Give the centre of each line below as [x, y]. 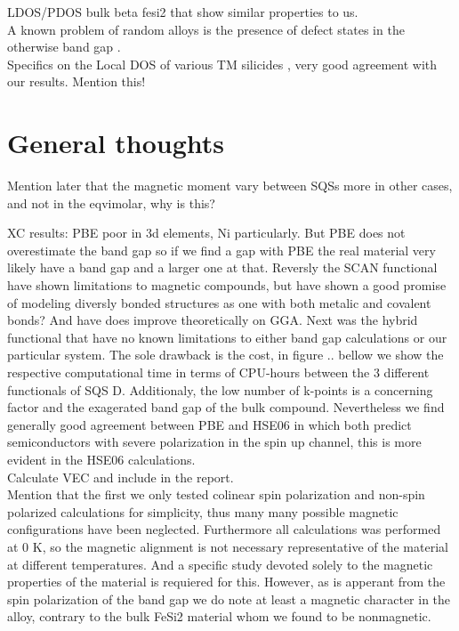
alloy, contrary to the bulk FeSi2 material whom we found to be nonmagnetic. [219, 616]
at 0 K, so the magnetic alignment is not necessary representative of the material [228, 546]
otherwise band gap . [64, 47]
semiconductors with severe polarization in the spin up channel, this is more [214, 442]
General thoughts [116, 143]
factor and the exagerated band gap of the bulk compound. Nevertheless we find [226, 407]
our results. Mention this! [76, 81]
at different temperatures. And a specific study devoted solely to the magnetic [220, 564]
